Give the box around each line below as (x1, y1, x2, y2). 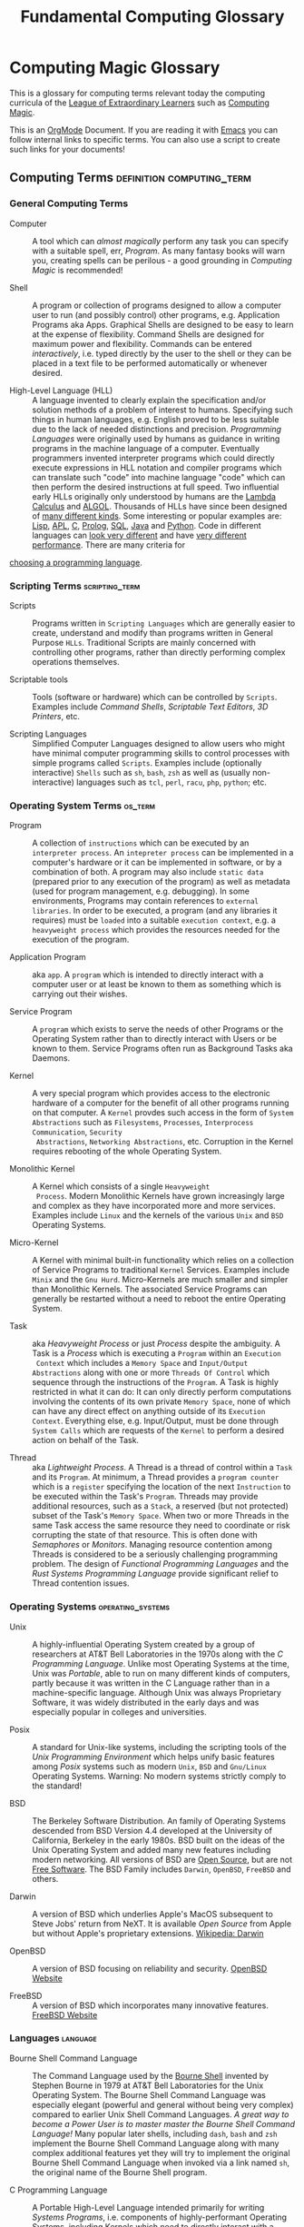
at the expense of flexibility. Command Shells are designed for (32, 329, 265, 340)
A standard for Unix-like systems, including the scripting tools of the (32, 1741, 288, 1752)
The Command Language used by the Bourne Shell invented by (32, 2070, 270, 2081)
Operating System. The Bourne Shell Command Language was (32, 2089, 266, 2100)
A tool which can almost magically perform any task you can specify (32, 235, 289, 246)
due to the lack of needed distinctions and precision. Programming (32, 423, 282, 434)
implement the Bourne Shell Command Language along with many (32, 2137, 279, 2149)
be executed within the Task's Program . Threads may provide (32, 1491, 259, 1502)
